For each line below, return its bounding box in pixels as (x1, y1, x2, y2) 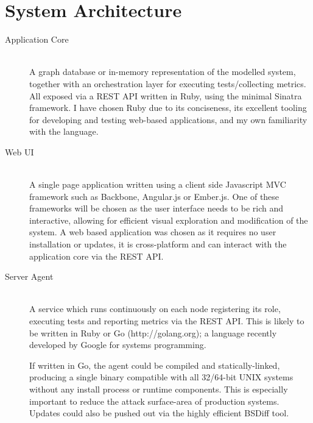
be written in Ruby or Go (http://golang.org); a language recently (29, 326, 277, 339)
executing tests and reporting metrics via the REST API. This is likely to (29, 315, 304, 327)
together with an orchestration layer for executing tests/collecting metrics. (29, 77, 306, 90)
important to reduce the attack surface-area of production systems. (29, 394, 280, 407)
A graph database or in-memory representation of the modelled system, (29, 65, 296, 78)
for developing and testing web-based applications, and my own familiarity (29, 113, 308, 126)
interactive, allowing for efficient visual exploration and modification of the (29, 213, 308, 226)
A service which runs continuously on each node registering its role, (29, 302, 281, 315)
